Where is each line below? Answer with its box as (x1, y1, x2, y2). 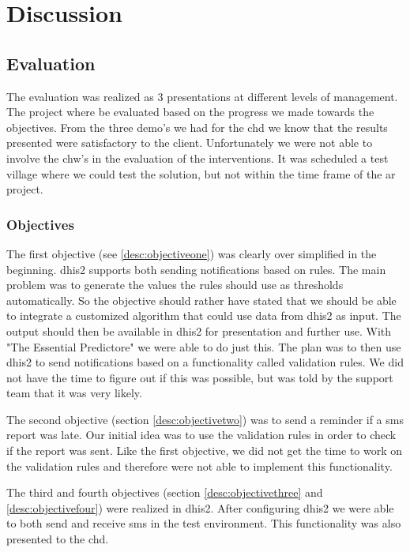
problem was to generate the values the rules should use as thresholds (6, 276, 344, 293)
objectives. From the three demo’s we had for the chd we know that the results (6, 118, 388, 135)
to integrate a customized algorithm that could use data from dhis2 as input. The (6, 307, 401, 324)
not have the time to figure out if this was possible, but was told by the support (6, 369, 393, 385)
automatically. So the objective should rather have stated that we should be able (6, 291, 397, 308)
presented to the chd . (6, 531, 109, 547)
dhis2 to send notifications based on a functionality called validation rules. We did (6, 354, 404, 370)
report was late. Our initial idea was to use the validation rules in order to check (6, 426, 397, 443)
